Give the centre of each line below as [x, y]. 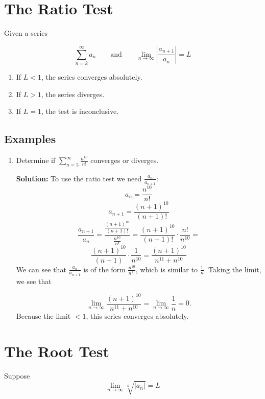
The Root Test [57, 351]
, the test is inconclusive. [80, 111]
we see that [34, 281]
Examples [30, 139]
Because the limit [43, 315]
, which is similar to [166, 269]
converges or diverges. [125, 160]
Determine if [36, 160]
